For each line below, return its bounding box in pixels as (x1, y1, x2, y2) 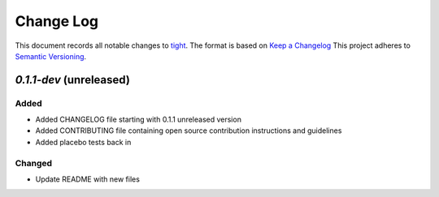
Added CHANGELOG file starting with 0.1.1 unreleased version (35, 114, 241, 125)
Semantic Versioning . (15, 51, 87, 61)
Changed (15, 157, 53, 169)
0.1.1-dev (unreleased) (15, 73, 130, 87)
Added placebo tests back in (35, 137, 132, 147)
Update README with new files (35, 174, 140, 184)
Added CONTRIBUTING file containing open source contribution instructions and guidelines (35, 126, 342, 135)
